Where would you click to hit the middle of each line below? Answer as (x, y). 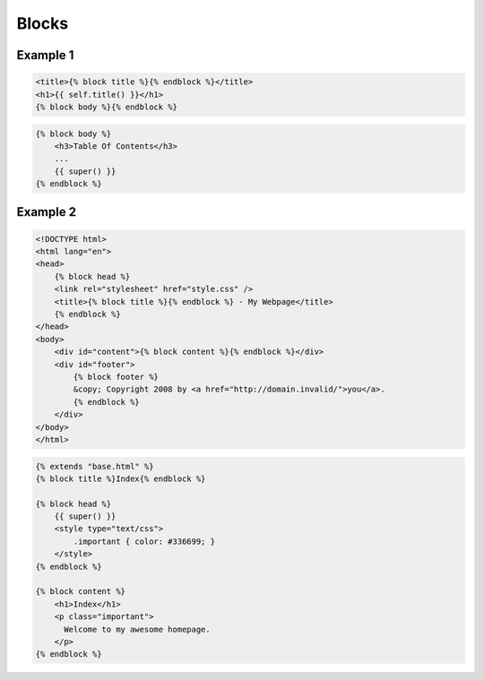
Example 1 (45, 55)
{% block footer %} (116, 377)
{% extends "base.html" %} (95, 466)
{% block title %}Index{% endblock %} (121, 478)
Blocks (43, 23)
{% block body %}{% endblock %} (107, 107)
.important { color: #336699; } (144, 541)
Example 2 (46, 212)
